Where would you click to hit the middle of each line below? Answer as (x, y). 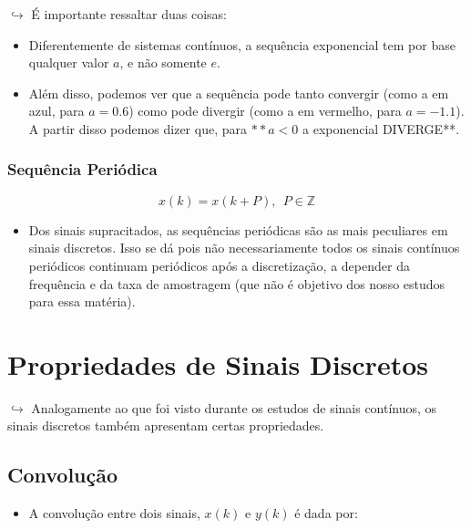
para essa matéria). (82, 301)
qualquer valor (69, 62)
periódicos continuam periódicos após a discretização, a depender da (219, 265)
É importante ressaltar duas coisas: (129, 14)
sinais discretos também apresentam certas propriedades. (166, 425)
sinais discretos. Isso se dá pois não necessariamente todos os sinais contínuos (244, 248)
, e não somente (163, 62)
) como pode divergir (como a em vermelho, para (265, 111)
